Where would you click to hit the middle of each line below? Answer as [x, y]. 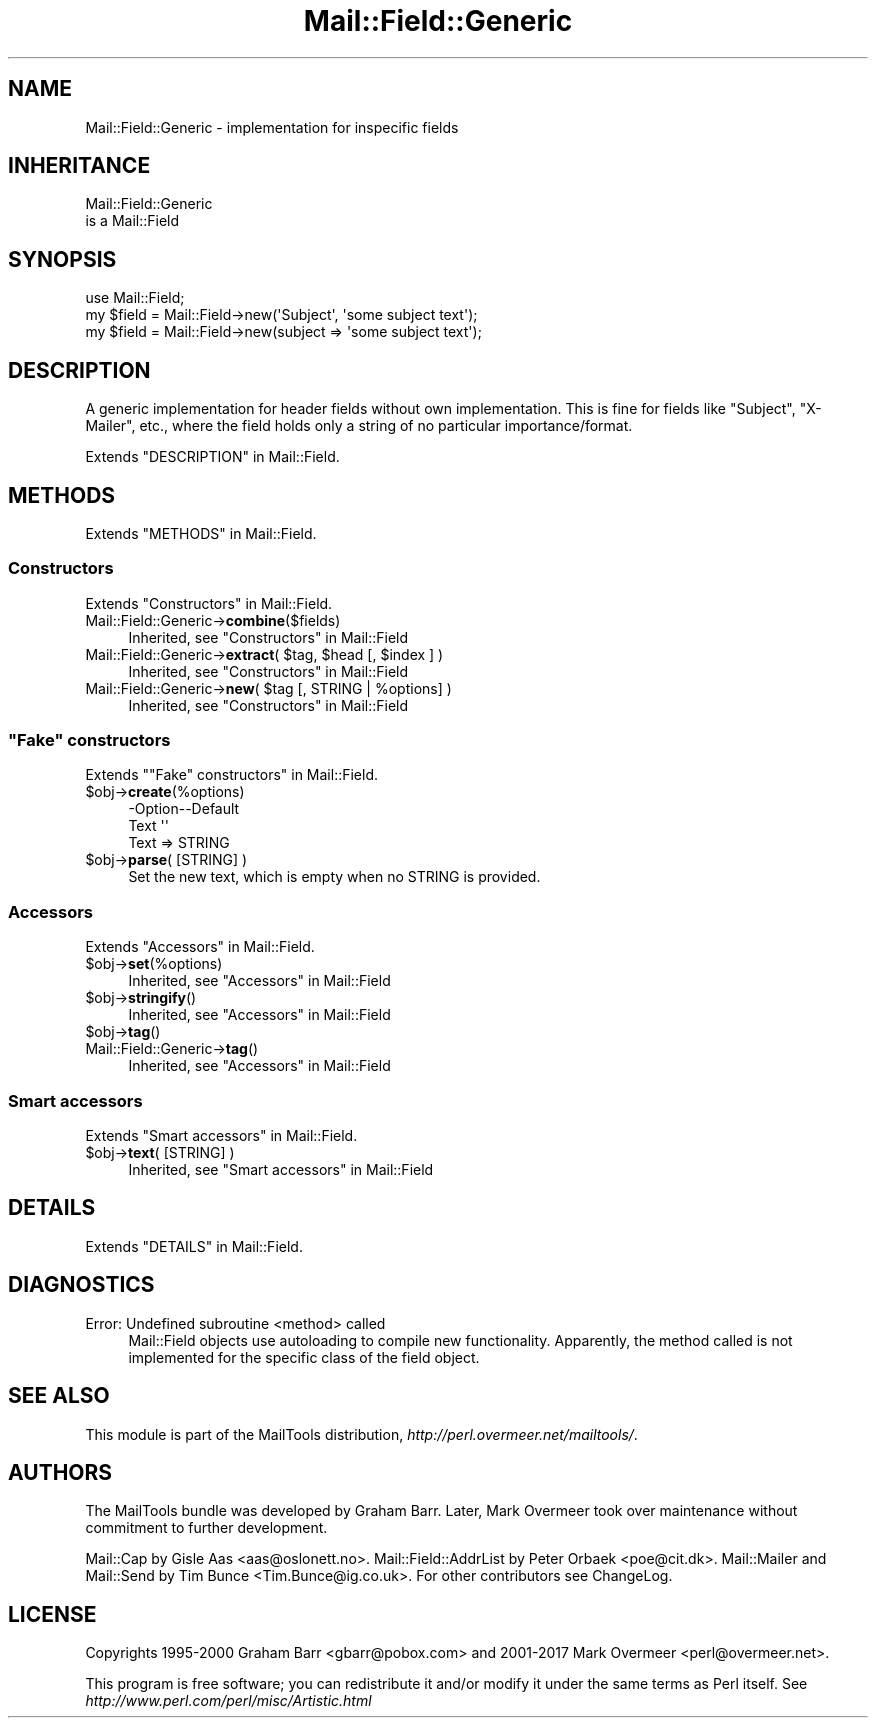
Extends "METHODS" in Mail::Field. [201, 533]
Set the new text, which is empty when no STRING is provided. [334, 877]
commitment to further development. [206, 1528]
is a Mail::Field [132, 221]
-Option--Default [184, 809]
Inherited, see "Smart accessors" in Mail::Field [281, 1169]
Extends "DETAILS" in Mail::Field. [194, 1246]
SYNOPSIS [62, 259]
